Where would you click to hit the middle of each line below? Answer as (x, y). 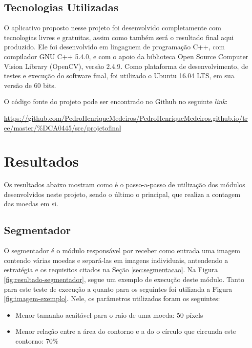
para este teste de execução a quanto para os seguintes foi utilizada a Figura (118, 289)
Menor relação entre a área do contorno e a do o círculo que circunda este (126, 331)
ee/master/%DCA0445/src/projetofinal (63, 127)
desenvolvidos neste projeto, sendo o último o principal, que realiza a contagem (122, 194)
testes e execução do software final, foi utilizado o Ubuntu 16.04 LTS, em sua (119, 76)
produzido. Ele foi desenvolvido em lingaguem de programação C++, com (115, 47)
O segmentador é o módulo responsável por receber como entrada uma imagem (122, 250)
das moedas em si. (31, 204)
